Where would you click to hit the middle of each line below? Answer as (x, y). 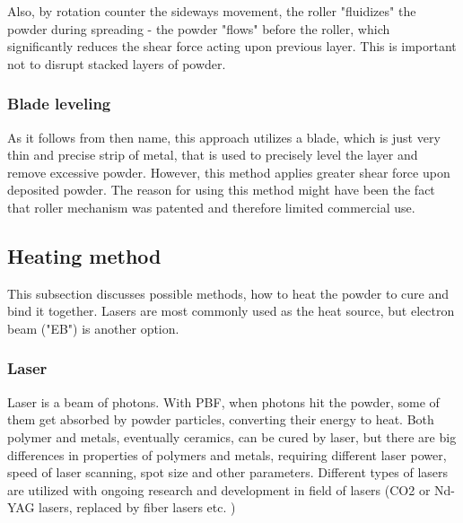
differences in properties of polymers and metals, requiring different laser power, (227, 454)
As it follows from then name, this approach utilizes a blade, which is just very (224, 137)
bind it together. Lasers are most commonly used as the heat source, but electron (231, 311)
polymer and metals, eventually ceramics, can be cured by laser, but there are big (232, 436)
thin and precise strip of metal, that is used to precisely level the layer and (213, 155)
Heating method (84, 255)
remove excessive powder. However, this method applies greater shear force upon (229, 172)
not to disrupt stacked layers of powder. (117, 63)
